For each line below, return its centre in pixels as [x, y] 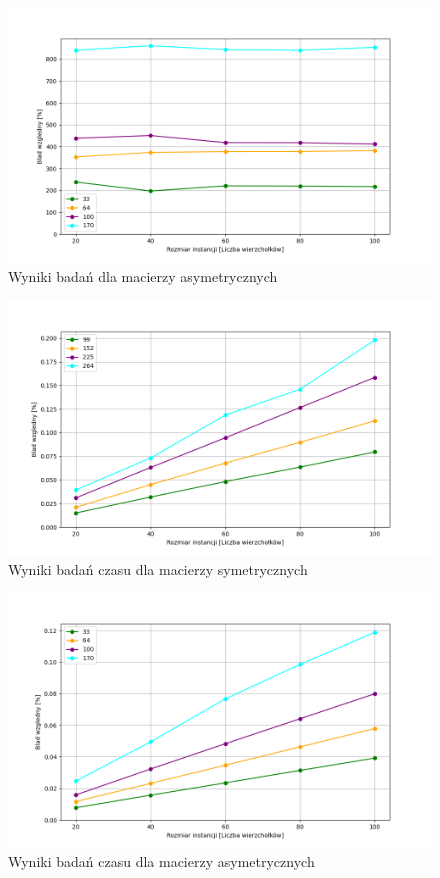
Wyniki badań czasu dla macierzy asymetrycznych [161, 861]
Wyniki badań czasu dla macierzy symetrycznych [158, 568]
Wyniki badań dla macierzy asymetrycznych [143, 275]
